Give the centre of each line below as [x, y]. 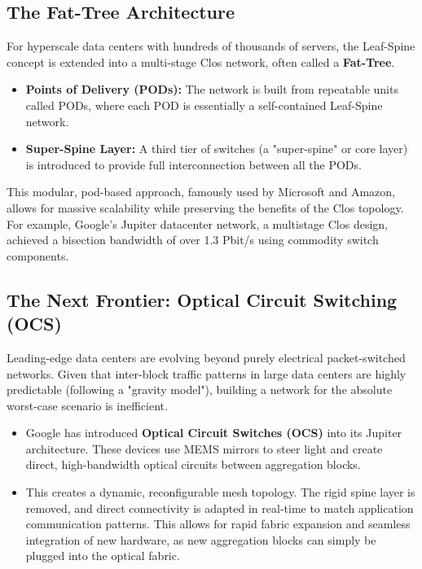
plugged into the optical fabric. [103, 556]
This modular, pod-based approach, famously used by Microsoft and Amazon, [201, 192]
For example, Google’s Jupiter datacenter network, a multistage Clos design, [197, 223]
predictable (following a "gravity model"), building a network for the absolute [200, 390]
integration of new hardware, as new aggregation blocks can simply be [201, 539]
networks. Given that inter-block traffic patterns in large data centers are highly [207, 373]
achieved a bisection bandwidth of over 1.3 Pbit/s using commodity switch [193, 240]
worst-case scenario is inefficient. [87, 405]
